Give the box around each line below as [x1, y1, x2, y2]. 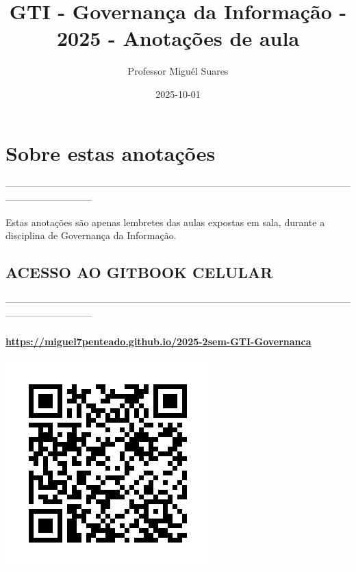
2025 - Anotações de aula [56, 24, 300, 52]
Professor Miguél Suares [127, 64, 229, 78]
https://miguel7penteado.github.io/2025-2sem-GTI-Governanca [5, 334, 311, 348]
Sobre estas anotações [5, 138, 216, 166]
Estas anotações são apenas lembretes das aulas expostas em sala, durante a [5, 214, 325, 229]
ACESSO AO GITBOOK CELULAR [5, 262, 273, 283]
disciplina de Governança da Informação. [5, 228, 177, 243]
